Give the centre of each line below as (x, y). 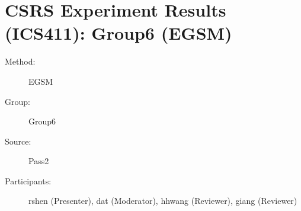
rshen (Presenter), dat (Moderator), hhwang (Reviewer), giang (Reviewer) (163, 201)
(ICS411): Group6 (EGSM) (119, 33)
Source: (18, 141)
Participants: (28, 180)
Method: (20, 61)
